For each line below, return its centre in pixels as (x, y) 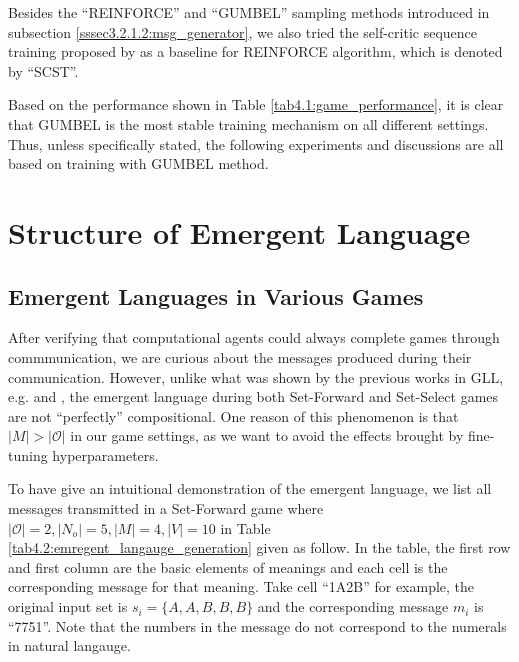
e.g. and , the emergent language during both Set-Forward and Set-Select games (253, 396)
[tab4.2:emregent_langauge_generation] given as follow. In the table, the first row (259, 547)
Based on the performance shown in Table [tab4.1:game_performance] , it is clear (256, 104)
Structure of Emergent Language (239, 231)
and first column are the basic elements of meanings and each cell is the (228, 566)
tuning (28, 454)
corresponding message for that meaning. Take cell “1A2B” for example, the (241, 586)
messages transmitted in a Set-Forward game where (166, 508)
